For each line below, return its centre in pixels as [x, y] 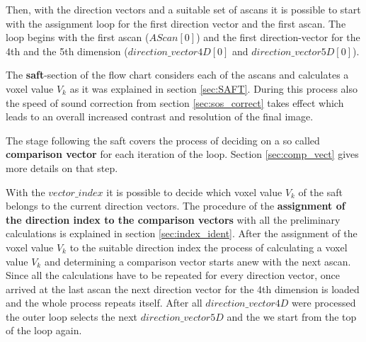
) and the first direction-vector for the [278, 37]
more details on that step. [62, 167]
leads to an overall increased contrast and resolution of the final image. [160, 116]
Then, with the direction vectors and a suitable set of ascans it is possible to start [183, 9]
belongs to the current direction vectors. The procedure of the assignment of [176, 206]
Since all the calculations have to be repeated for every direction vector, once [173, 275]
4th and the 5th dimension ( [67, 51]
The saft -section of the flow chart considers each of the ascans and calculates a [177, 75]
